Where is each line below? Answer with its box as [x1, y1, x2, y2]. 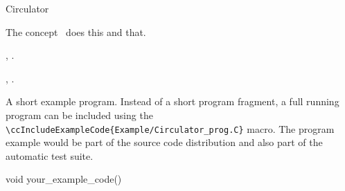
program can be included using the [6, 107, 153, 122]
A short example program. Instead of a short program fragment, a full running [6, 94, 339, 109]
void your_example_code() [6, 172, 122, 186]
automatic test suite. [6, 148, 94, 163]
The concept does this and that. [6, 24, 146, 39]
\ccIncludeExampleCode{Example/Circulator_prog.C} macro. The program [6, 121, 335, 136]
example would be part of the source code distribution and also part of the [6, 135, 323, 149]
